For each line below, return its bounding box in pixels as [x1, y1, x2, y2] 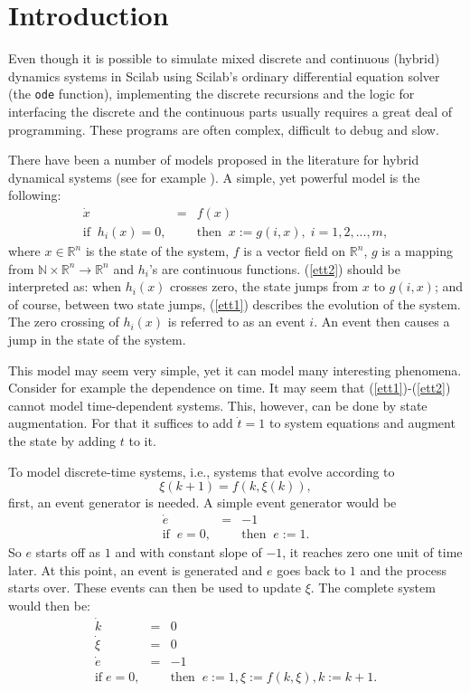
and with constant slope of [115, 543, 262, 561]
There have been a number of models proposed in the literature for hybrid [8, 150, 419, 169]
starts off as [35, 543, 101, 561]
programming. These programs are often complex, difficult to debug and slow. [8, 119, 439, 138]
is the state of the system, [85, 242, 230, 260]
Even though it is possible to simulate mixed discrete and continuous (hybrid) [8, 49, 440, 68]
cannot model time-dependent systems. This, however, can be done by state [8, 395, 428, 414]
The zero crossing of [8, 312, 119, 331]
